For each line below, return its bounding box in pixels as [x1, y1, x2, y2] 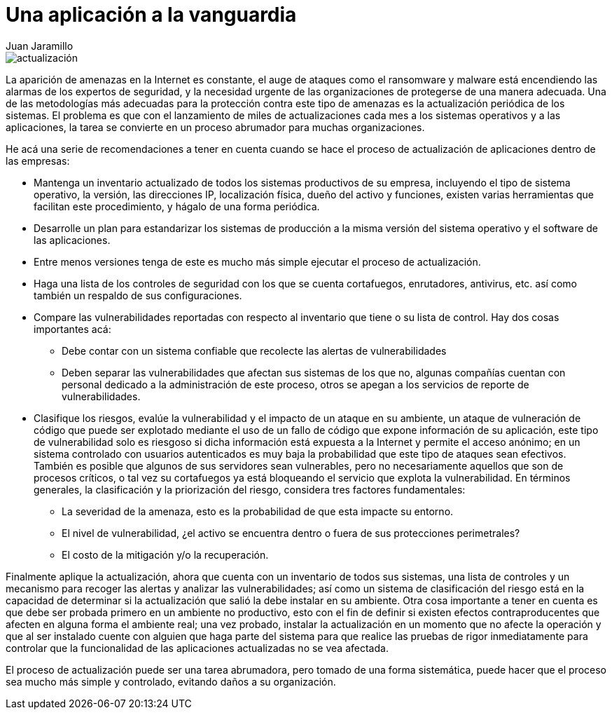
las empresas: [6, 154, 70, 167]
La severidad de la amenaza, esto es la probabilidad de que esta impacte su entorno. [62, 505, 454, 517]
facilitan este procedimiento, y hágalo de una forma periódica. [34, 200, 320, 212]
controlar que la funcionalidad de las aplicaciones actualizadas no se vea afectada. [6, 641, 389, 654]
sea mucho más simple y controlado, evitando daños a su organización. [6, 675, 336, 688]
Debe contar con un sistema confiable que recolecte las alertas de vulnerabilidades [62, 344, 447, 357]
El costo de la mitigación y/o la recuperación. [62, 548, 269, 561]
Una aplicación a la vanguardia [6, 3, 297, 27]
